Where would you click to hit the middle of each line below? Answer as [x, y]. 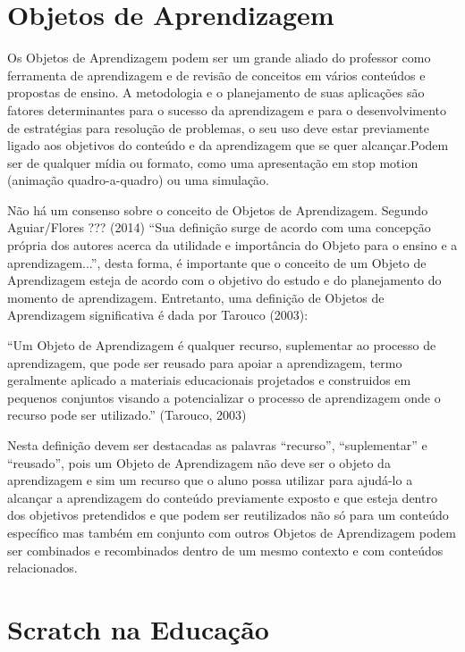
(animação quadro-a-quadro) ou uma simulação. [139, 180]
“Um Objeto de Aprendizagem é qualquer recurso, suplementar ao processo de [222, 345]
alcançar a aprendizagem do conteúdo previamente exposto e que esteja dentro [222, 497]
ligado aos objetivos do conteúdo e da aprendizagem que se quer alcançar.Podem [228, 145]
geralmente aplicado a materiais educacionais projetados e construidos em [209, 380]
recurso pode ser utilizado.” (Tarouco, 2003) [127, 415]
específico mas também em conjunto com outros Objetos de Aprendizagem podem [232, 532]
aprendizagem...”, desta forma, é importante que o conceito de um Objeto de [217, 262]
